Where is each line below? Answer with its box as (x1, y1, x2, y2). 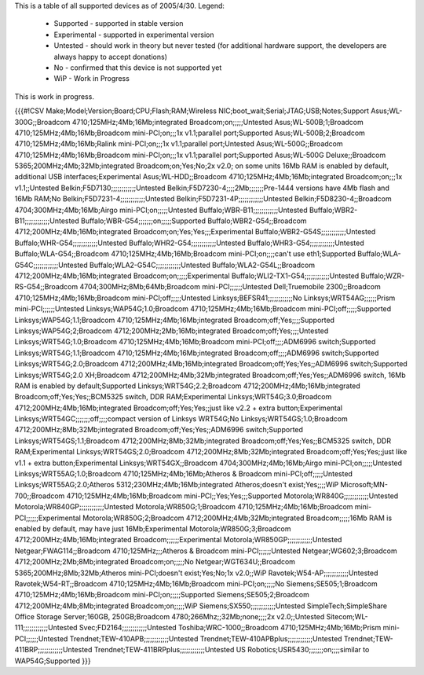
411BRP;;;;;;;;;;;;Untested (14, 645, 93, 655)
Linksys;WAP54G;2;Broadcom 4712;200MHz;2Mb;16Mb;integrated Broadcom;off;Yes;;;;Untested (14, 326, 329, 336)
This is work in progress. (14, 91, 94, 101)
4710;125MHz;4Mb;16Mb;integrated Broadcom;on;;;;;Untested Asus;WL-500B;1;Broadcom (71, 117, 364, 127)
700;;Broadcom (14, 491, 65, 501)
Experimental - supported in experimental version (53, 30, 214, 39)
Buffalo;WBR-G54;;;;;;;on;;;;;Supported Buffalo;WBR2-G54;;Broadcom (81, 216, 307, 226)
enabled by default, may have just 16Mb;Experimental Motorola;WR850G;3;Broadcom (14, 523, 291, 534)
